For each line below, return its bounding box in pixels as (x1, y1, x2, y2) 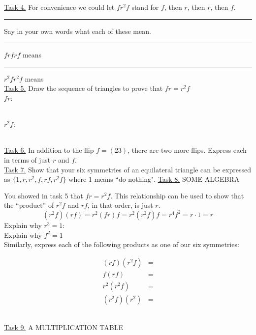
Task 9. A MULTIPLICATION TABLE (4, 322, 123, 333)
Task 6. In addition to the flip (4, 145, 94, 155)
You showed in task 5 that (4, 190, 83, 200)
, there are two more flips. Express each (128, 145, 247, 155)
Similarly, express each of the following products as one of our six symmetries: (4, 239, 239, 250)
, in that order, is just (87, 200, 153, 210)
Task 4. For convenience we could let (4, 2, 115, 12)
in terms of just (4, 154, 51, 165)
